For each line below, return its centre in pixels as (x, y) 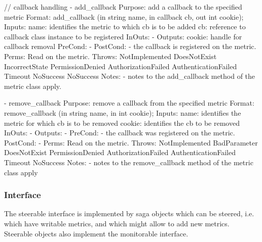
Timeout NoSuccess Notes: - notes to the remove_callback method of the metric (129, 162)
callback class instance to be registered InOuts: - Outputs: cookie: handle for (123, 36)
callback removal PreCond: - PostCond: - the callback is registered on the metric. (130, 46)
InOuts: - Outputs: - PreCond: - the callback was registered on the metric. (120, 133)
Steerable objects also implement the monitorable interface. (96, 233)
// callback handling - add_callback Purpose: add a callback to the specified (123, 7)
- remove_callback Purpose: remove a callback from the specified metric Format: (129, 103)
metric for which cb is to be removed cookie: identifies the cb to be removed (122, 123)
